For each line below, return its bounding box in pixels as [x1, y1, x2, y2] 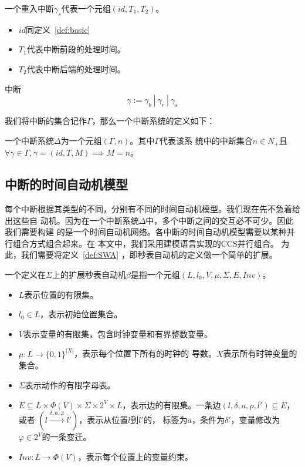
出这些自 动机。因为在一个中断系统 [5, 214, 139, 226]
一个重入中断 [5, 2, 54, 14]
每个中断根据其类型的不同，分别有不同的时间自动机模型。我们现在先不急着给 [5, 203, 300, 215]
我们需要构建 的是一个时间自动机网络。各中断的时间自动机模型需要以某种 [5, 226, 287, 238]
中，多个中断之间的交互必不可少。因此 [145, 214, 294, 226]
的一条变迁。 [42, 431, 91, 443]
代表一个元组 [61, 2, 111, 14]
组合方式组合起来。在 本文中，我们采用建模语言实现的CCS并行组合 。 [12, 237, 279, 249]
